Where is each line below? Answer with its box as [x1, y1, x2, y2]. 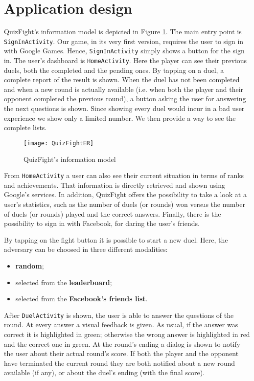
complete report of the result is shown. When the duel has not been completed [4, 74, 240, 85]
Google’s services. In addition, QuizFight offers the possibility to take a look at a [4, 189, 247, 200]
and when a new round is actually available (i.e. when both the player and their [4, 84, 244, 94]
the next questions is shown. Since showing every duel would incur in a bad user [4, 103, 245, 113]
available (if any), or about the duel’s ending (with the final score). [4, 367, 205, 378]
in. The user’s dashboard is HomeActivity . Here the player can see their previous [4, 55, 247, 66]
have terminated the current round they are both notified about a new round [4, 358, 235, 368]
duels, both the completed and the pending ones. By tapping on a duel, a [4, 65, 224, 75]
